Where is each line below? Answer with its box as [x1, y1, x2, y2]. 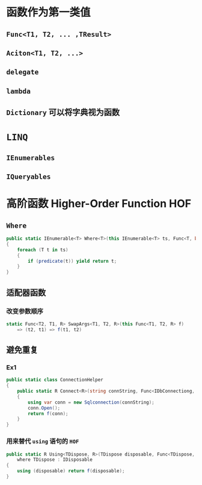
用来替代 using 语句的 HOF [6, 437, 79, 446]
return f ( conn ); [28, 410, 69, 416]
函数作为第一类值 [6, 5, 91, 19]
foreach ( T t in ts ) [17, 246, 69, 253]
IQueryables [6, 172, 51, 181]
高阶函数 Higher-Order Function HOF [6, 197, 191, 211]
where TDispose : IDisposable [17, 457, 93, 463]
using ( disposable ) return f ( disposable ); [17, 468, 125, 474]
